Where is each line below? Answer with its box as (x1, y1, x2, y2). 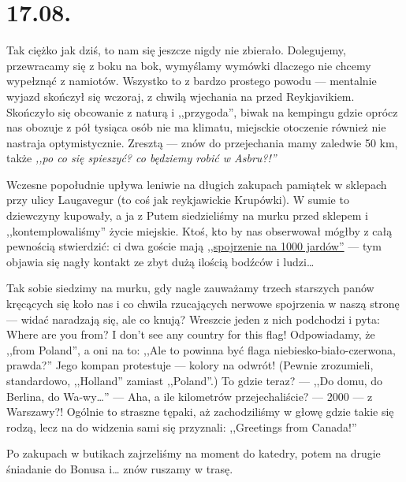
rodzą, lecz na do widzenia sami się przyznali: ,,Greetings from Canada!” (6, 418, 357, 435)
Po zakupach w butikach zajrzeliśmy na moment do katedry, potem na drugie (6, 445, 381, 462)
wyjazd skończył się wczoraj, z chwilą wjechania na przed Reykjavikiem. (6, 87, 355, 104)
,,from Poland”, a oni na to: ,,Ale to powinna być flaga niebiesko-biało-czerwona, (6, 341, 396, 358)
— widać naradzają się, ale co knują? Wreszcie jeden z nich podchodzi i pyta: (6, 310, 380, 327)
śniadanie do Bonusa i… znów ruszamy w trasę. (6, 460, 233, 476)
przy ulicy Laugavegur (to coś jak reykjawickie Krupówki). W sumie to (6, 191, 349, 208)
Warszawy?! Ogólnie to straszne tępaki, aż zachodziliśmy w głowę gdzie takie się (6, 403, 394, 420)
